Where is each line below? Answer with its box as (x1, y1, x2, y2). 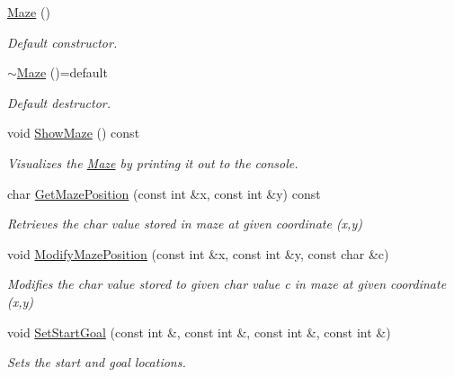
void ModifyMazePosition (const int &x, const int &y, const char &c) (7, 244, 389, 263)
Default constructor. (7, 32, 118, 51)
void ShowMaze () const (7, 123, 140, 142)
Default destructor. (7, 93, 111, 112)
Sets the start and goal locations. (7, 353, 186, 372)
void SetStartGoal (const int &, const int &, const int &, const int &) (7, 322, 391, 341)
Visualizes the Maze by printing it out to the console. (7, 153, 298, 172)
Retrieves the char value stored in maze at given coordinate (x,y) (7, 214, 362, 233)
